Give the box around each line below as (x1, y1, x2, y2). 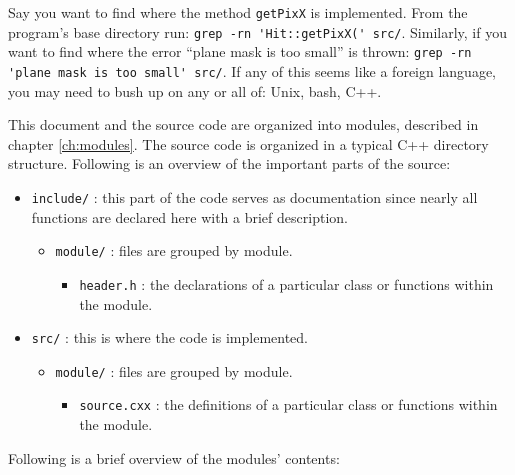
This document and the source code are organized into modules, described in (8, 114, 479, 135)
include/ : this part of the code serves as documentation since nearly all (31, 187, 478, 207)
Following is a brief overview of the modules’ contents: (8, 447, 340, 468)
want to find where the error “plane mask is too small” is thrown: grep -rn (8, 41, 472, 62)
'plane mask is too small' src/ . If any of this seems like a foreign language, (8, 60, 497, 81)
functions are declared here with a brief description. (31, 206, 348, 227)
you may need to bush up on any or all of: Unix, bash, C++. (8, 80, 382, 101)
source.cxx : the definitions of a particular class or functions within (79, 394, 498, 415)
